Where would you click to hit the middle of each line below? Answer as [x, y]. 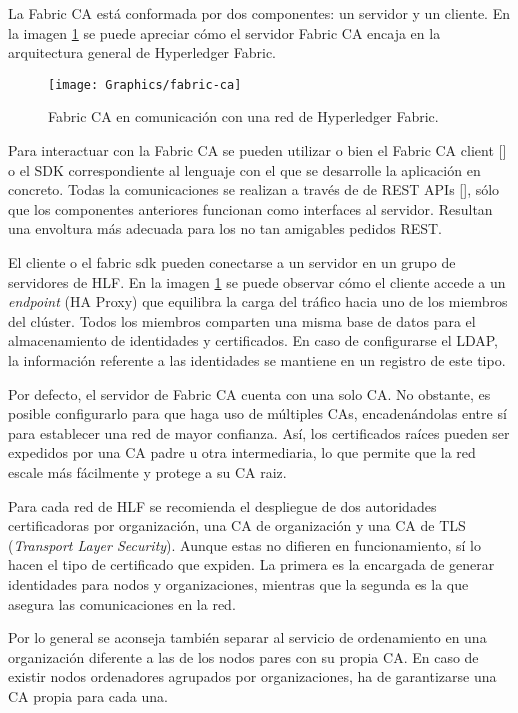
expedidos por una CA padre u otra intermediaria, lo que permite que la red [242, 452]
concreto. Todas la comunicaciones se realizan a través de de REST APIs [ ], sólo [254, 189]
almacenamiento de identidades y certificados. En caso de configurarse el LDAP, [253, 340]
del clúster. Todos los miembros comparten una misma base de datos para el [242, 320]
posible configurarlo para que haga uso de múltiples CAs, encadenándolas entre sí [257, 413]
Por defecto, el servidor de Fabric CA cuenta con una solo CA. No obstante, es [249, 393]
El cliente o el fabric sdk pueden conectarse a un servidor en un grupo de [232, 262]
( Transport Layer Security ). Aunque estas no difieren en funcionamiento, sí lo [244, 544]
